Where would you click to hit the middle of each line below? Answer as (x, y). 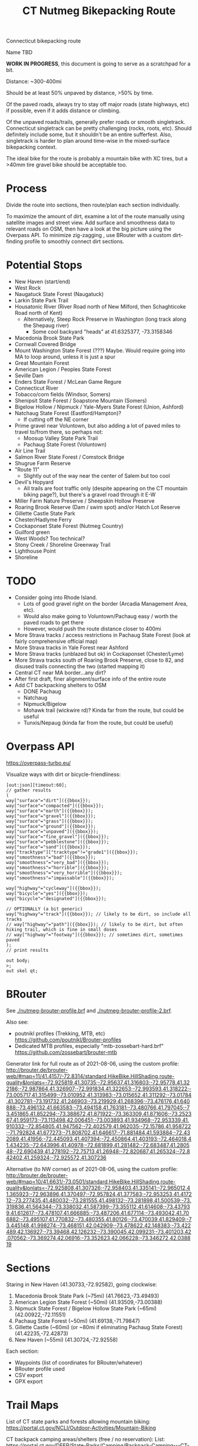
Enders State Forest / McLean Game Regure (68, 382)
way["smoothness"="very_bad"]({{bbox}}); (58, 862)
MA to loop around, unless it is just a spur (65, 357)
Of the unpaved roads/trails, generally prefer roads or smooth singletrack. (96, 122)
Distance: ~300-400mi (34, 81)
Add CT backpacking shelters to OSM (61, 685)
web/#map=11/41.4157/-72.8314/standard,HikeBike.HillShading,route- (90, 1076)
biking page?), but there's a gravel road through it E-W (90, 495)
